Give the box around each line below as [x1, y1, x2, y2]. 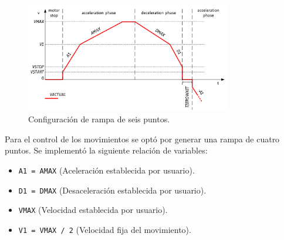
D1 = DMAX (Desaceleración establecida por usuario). [18, 184, 207, 196]
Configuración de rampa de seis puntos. [28, 113, 170, 125]
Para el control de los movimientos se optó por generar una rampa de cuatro [5, 132, 280, 145]
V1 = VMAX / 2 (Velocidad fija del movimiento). [18, 223, 191, 235]
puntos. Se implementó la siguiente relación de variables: [5, 144, 208, 156]
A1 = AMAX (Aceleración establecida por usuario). [18, 164, 195, 176]
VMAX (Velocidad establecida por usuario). [18, 204, 168, 216]
